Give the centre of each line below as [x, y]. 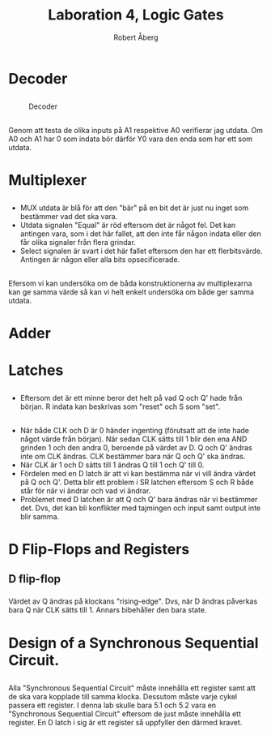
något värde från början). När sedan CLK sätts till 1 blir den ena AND [133, 439]
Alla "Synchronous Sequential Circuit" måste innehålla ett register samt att [132, 688]
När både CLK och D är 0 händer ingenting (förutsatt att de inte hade [134, 430]
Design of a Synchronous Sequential [133, 643]
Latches [36, 370]
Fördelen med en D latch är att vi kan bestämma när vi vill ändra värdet [138, 473]
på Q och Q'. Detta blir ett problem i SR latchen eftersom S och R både [137, 482]
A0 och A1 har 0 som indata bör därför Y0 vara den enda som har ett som [131, 139]
